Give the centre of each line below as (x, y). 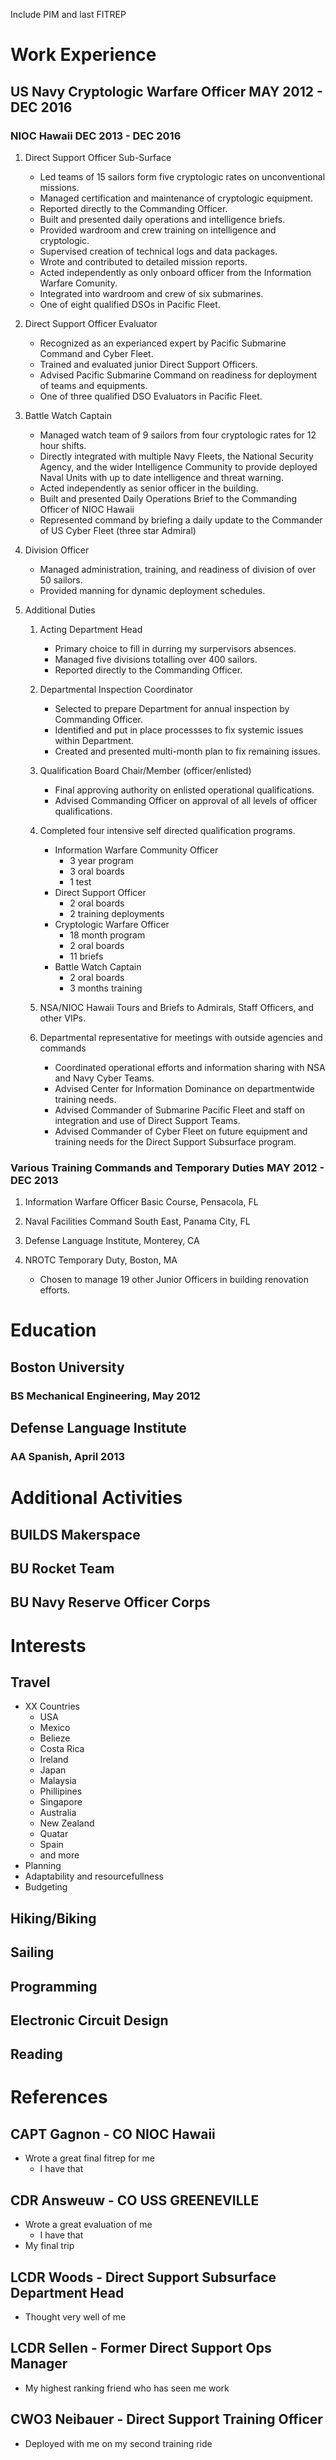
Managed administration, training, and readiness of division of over (178, 569)
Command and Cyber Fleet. (96, 353)
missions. (59, 187)
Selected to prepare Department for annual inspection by (172, 708)
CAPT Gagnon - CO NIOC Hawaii (113, 2134)
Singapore (61, 1802)
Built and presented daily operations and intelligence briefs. (162, 219)
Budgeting (46, 1887)
